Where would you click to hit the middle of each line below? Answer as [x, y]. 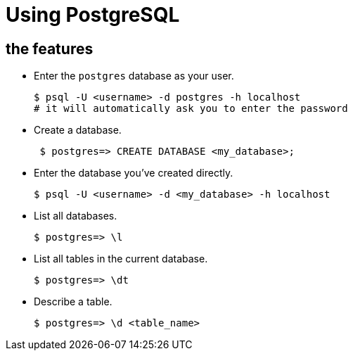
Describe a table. [73, 302]
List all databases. [76, 216]
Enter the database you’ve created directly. [134, 173]
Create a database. [78, 130]
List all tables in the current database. [121, 259]
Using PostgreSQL [93, 15]
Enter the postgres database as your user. [134, 76]
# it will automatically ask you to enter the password [191, 109]
